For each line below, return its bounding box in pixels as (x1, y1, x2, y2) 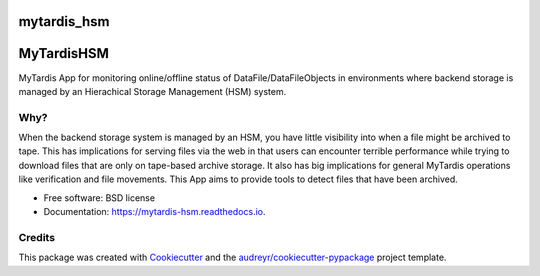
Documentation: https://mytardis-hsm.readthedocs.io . (43, 206, 266, 218)
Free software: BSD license (43, 191, 155, 204)
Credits (18, 230, 55, 244)
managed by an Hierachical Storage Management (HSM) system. (18, 85, 287, 97)
